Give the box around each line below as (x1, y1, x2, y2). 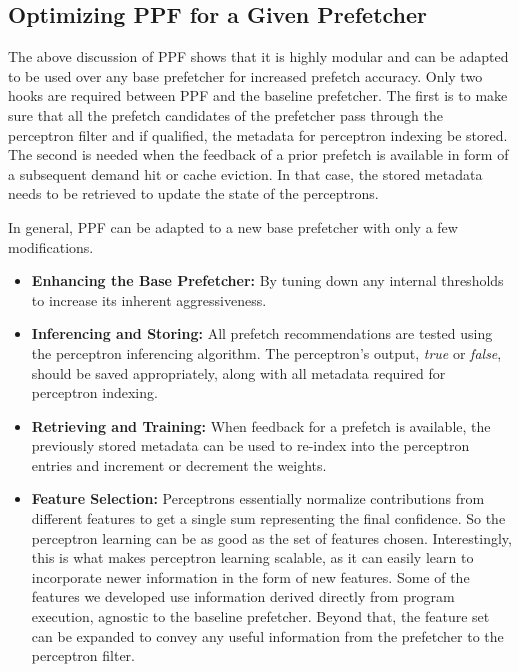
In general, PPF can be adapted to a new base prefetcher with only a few (8, 216, 458, 237)
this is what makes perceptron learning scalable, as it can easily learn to (31, 547, 474, 568)
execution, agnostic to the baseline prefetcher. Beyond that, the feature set (31, 606, 490, 627)
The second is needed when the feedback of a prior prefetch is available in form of (8, 144, 509, 165)
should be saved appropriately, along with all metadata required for (31, 362, 446, 383)
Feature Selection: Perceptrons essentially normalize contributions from (31, 488, 485, 509)
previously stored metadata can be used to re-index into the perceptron (31, 435, 470, 456)
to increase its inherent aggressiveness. (31, 289, 267, 310)
